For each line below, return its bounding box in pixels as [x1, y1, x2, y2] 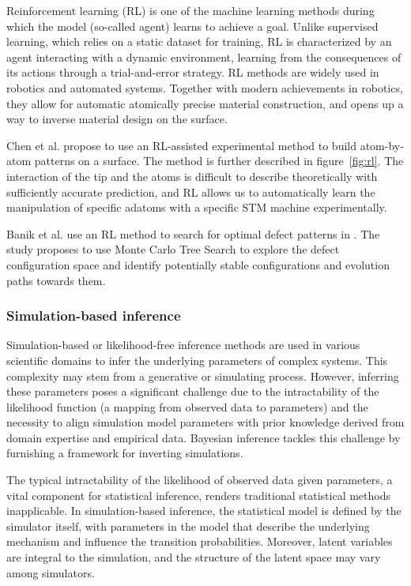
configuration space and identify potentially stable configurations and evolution [6, 256, 390, 272]
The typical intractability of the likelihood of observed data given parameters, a [6, 471, 393, 488]
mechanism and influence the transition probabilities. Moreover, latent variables [6, 533, 393, 550]
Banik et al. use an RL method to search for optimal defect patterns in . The [6, 225, 380, 242]
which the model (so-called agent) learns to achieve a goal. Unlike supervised [6, 17, 379, 34]
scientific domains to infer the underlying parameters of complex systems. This [6, 351, 388, 368]
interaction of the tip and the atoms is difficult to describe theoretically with [6, 167, 378, 184]
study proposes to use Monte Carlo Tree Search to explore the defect [6, 241, 340, 257]
